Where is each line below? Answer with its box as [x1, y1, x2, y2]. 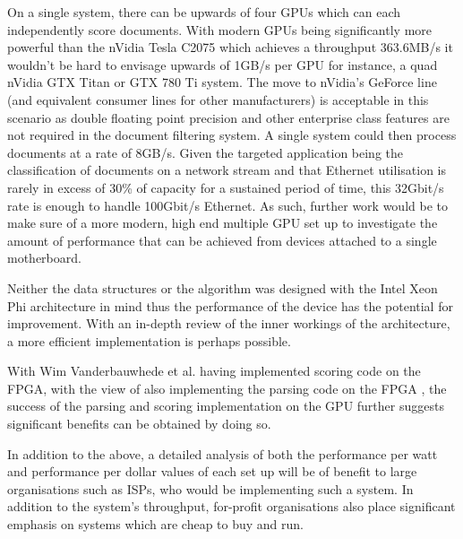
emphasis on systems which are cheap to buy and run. [7, 515, 304, 534]
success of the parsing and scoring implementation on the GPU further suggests [7, 396, 444, 415]
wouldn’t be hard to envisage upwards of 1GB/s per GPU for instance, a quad [7, 55, 438, 74]
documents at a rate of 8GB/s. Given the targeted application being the [7, 143, 404, 161]
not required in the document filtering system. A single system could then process [7, 126, 457, 144]
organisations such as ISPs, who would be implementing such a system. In [7, 479, 414, 498]
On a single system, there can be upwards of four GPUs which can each [7, 3, 401, 21]
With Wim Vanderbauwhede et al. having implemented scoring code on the [7, 361, 421, 380]
